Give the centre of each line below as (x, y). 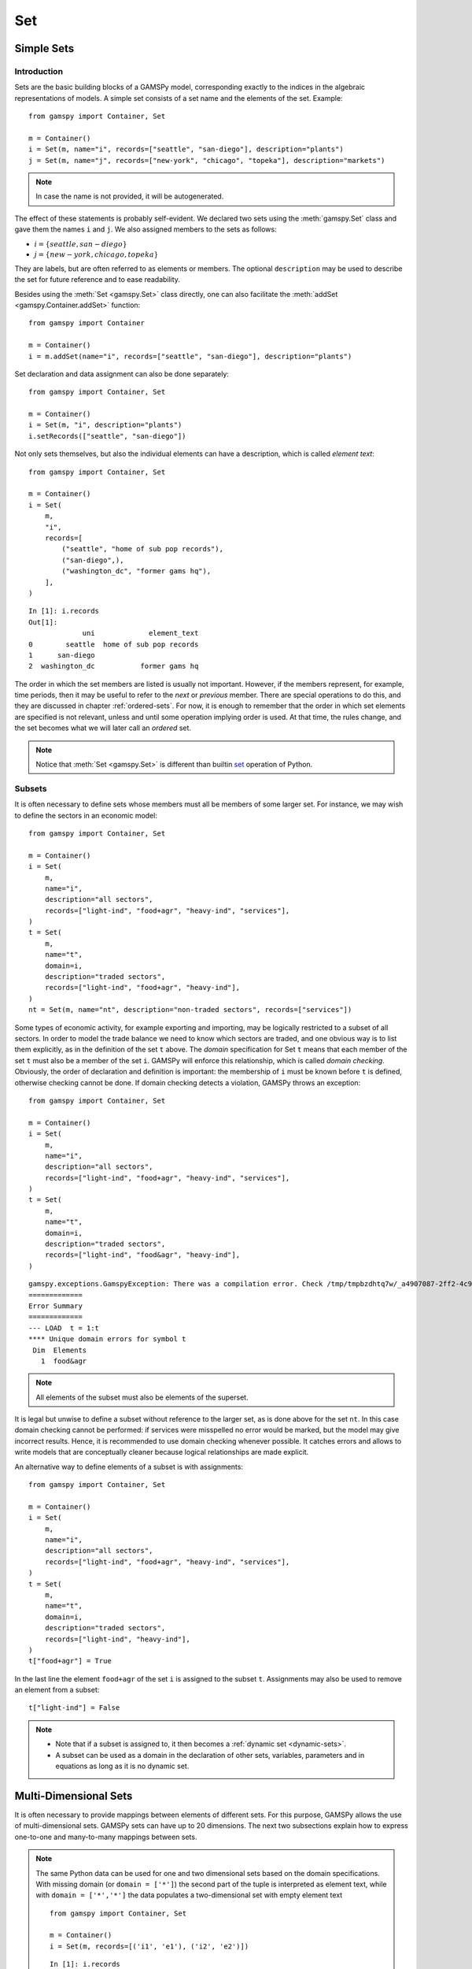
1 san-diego (62, 655)
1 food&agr (64, 1361)
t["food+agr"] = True (70, 1661)
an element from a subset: (57, 1690)
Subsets (31, 788)
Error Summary (55, 1306)
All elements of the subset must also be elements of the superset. (142, 1397)
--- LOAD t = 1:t (64, 1328)
